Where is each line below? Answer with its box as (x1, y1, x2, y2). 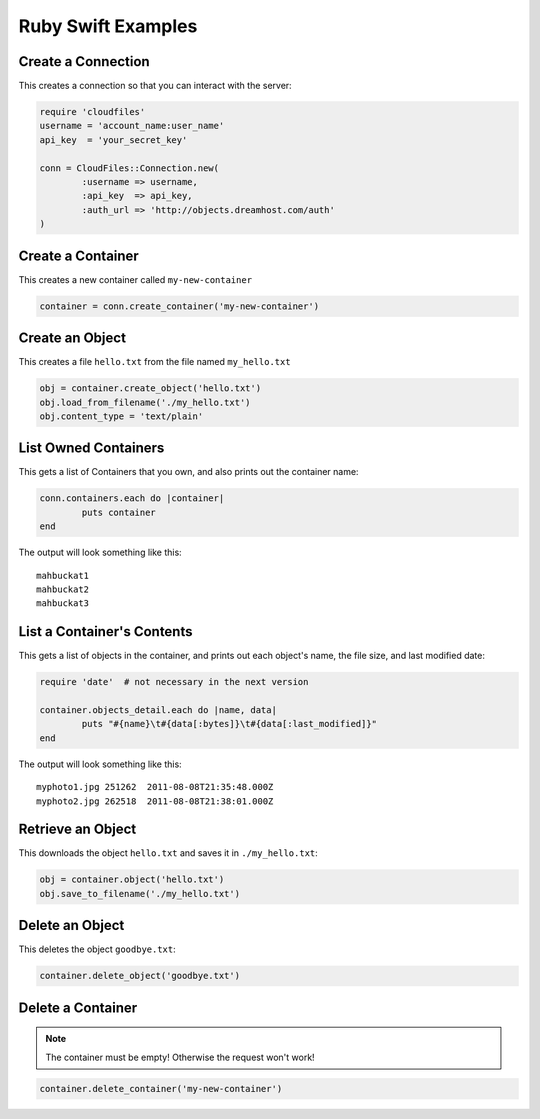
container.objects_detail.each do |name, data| (39, 705, 277, 716)
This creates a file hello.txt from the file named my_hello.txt (18, 356, 291, 368)
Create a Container (18, 247, 139, 264)
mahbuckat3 (36, 598, 90, 609)
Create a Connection (18, 53, 150, 70)
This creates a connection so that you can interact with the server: (18, 80, 292, 92)
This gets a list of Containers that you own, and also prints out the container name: (18, 466, 359, 478)
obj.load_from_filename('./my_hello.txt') (39, 396, 251, 408)
